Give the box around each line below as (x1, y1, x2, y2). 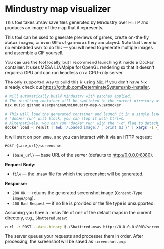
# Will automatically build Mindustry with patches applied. (5, 94, 132, 99)
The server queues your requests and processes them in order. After (5, 233, 143, 239)
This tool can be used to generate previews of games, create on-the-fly (5, 34, 149, 40)
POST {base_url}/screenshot (5, 144, 62, 148)
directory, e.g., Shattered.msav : (5, 215, 67, 221)
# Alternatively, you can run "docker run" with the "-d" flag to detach (5, 121, 159, 125)
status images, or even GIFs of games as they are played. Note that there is (5, 39, 156, 45)
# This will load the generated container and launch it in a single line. (5, 111, 163, 117)
